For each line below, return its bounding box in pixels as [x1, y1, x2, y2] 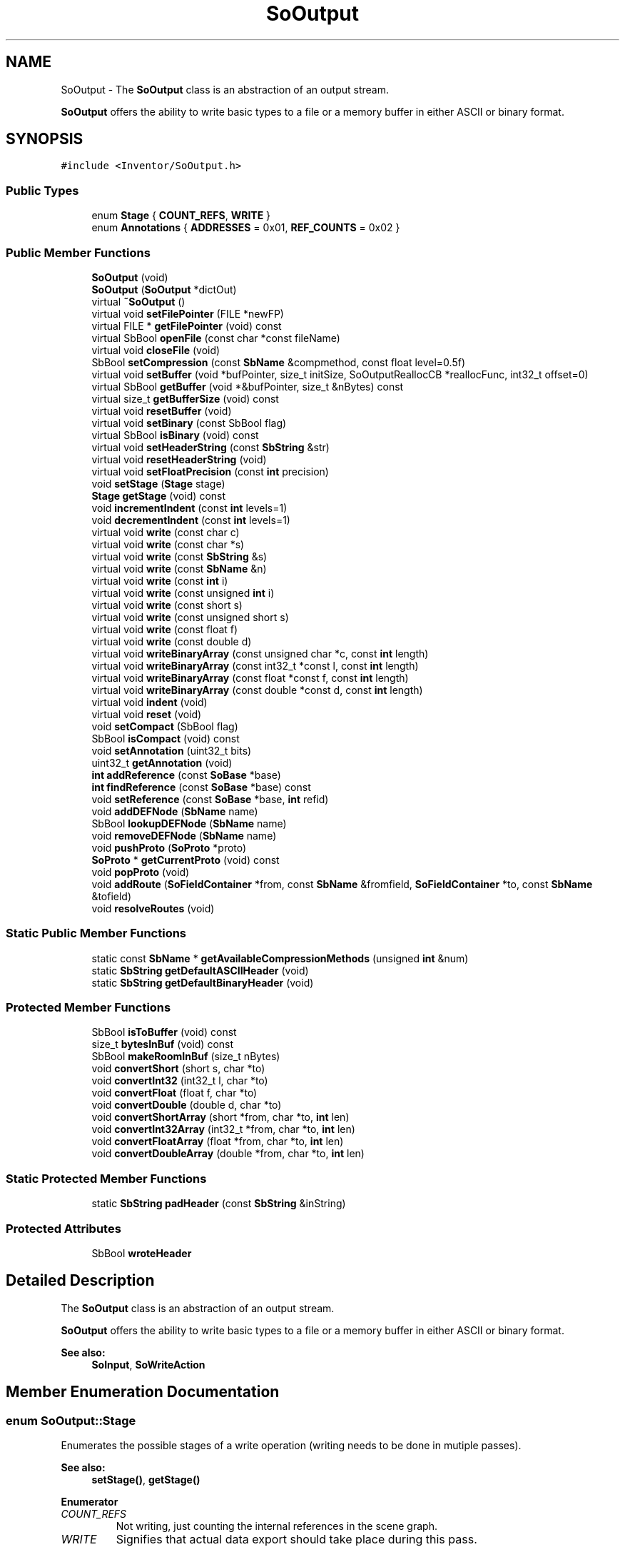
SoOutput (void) [91, 271, 168, 283]
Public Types [6, 183, 79, 198]
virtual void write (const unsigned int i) [91, 586, 275, 599]
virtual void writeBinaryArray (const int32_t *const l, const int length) [91, 659, 419, 672]
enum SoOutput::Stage [6, 1413, 136, 1428]
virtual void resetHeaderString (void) [91, 453, 267, 465]
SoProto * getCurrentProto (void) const [91, 853, 280, 866]
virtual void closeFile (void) [91, 343, 220, 356]
